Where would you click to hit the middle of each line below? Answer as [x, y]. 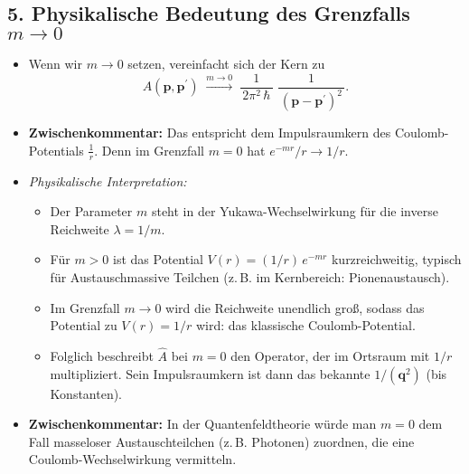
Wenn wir [55, 64]
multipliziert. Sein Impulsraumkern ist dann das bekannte [210, 373]
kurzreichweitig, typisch [396, 259]
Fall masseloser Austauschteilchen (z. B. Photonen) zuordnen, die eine [221, 441]
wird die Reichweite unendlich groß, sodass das [295, 307]
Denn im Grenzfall [153, 150]
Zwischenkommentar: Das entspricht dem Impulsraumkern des [210, 133]
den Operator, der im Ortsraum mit [330, 355]
